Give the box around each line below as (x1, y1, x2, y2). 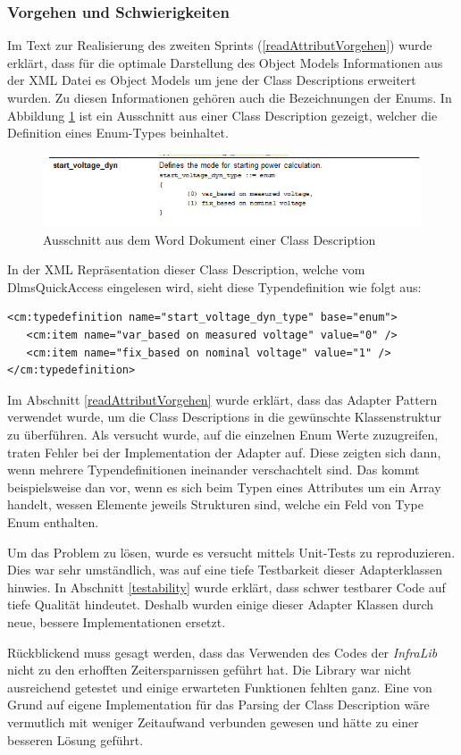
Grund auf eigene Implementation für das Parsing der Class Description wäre (7, 695, 430, 714)
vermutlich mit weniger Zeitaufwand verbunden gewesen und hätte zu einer (7, 712, 419, 731)
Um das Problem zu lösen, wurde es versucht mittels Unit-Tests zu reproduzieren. (7, 542, 456, 561)
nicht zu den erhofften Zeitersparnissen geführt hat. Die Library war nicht (7, 660, 412, 679)
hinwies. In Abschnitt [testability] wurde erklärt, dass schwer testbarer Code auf (7, 577, 446, 596)
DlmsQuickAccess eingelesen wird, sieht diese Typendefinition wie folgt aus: (7, 277, 422, 296)
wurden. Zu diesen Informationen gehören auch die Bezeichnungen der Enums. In (7, 88, 452, 106)
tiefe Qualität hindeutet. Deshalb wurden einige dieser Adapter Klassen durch (7, 595, 434, 614)
